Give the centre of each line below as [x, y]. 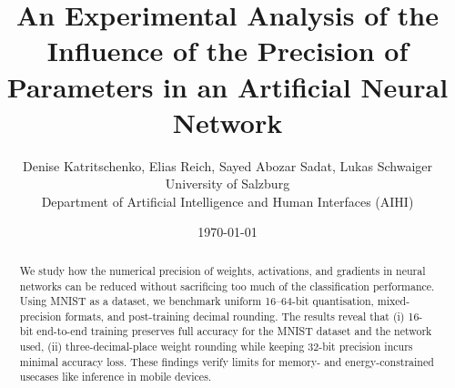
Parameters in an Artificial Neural [227, 86]
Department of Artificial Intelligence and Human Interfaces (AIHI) [227, 201]
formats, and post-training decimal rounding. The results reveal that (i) [235, 316]
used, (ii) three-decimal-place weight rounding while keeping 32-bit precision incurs [216, 347]
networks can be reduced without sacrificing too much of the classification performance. [227, 286]
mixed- [394, 301]
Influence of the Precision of [227, 51]
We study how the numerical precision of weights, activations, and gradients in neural [222, 270]
